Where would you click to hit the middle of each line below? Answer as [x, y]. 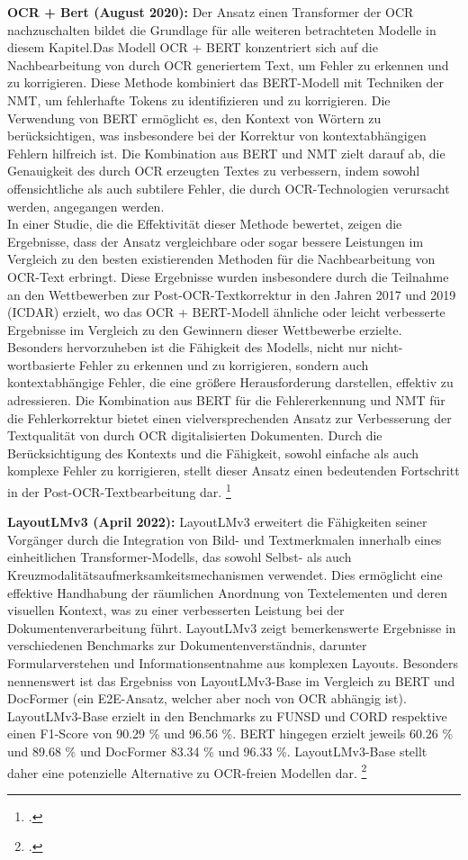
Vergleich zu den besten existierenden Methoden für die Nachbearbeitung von [221, 259]
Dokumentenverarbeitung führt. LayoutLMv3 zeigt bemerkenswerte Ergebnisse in [232, 627]
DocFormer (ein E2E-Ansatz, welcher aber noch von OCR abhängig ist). [207, 698]
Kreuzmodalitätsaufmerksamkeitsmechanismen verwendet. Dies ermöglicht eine [225, 575]
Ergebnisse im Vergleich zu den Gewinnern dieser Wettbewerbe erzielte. [205, 329]
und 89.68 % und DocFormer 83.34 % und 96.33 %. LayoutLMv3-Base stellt [217, 751]
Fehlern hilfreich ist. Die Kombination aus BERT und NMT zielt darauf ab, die [226, 153]
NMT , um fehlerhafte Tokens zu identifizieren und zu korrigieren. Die [199, 100]
